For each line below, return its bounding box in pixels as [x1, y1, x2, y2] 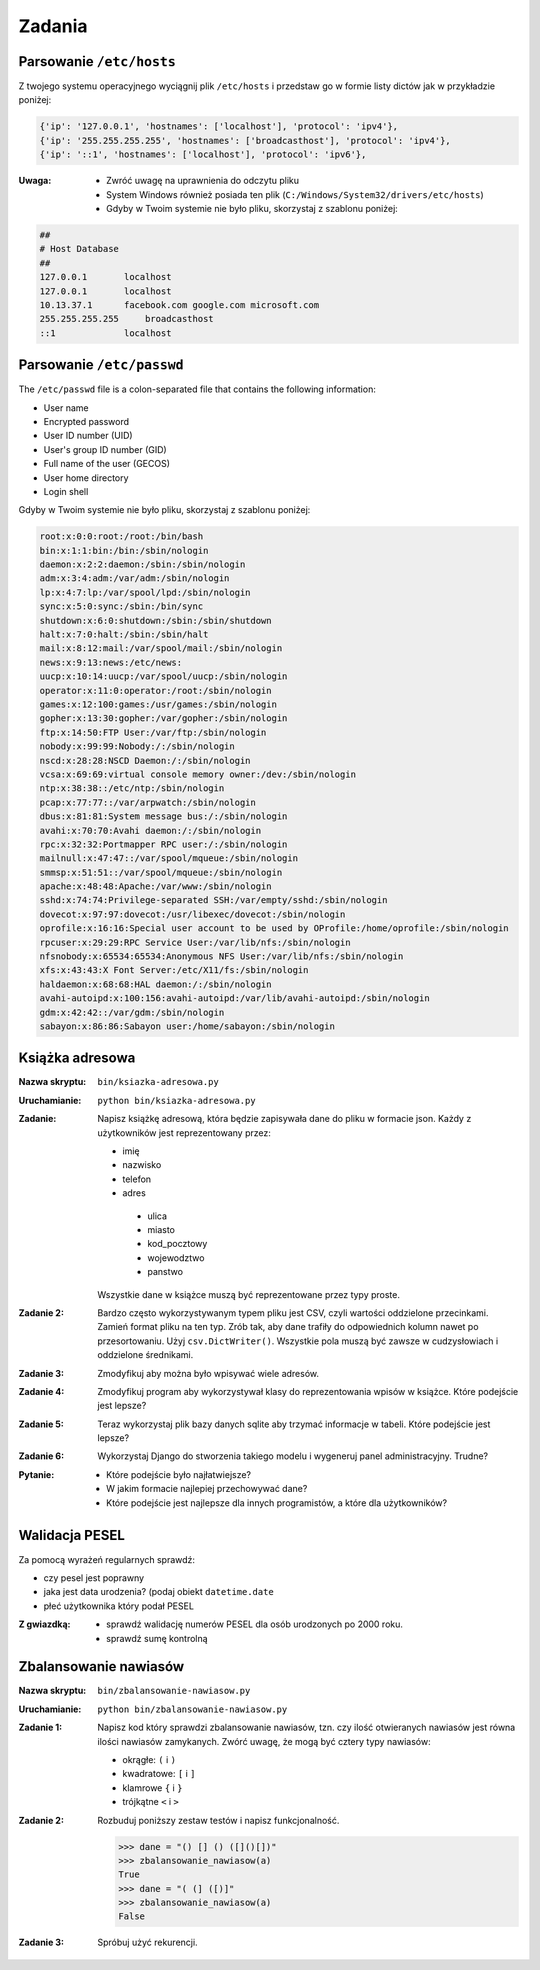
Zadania [18, 15, 89, 37]
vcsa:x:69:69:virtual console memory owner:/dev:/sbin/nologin [39, 768, 357, 780]
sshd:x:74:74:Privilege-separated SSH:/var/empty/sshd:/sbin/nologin [39, 895, 388, 906]
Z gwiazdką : [18, 1618, 71, 1630]
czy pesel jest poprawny [43, 1571, 145, 1584]
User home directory [43, 471, 129, 484]
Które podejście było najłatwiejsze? [106, 1468, 252, 1480]
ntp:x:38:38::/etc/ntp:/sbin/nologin [39, 783, 225, 794]
